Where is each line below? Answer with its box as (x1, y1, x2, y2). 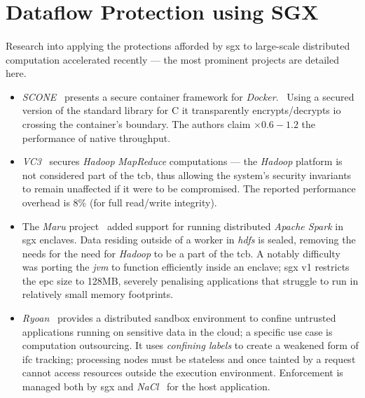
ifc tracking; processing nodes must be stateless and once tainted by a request (22, 351, 356, 366)
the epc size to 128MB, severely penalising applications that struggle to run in (22, 273, 359, 287)
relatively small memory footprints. (22, 287, 174, 301)
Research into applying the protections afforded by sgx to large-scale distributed (6, 38, 350, 52)
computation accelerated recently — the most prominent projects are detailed (6, 52, 339, 66)
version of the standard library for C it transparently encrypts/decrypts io (22, 103, 341, 118)
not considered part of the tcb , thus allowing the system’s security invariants (22, 167, 352, 182)
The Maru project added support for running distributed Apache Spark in (22, 218, 343, 233)
